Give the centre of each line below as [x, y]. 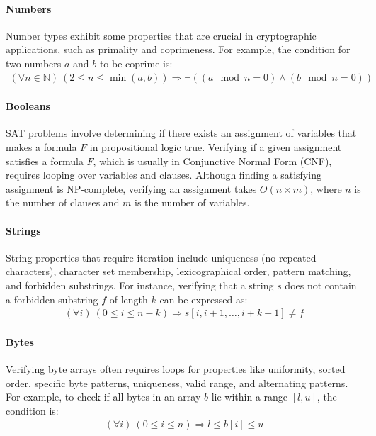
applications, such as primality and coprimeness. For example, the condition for [178, 49]
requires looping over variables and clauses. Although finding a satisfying [164, 175]
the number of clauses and [63, 202]
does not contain [321, 285]
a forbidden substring [52, 299]
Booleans [28, 106]
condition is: [32, 410]
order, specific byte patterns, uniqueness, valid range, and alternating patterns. [177, 382]
